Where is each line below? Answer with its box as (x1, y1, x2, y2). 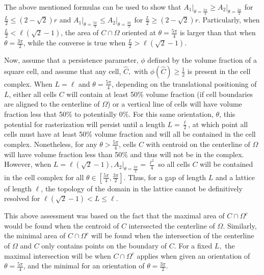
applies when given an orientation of (137, 250, 250, 261)
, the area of (61, 27, 99, 38)
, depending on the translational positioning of (112, 78, 257, 89)
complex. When (4, 78, 52, 89)
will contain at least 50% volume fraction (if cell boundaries (66, 88, 253, 99)
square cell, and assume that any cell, (4, 65, 121, 76)
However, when (4, 159, 51, 169)
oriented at (122, 27, 156, 38)
